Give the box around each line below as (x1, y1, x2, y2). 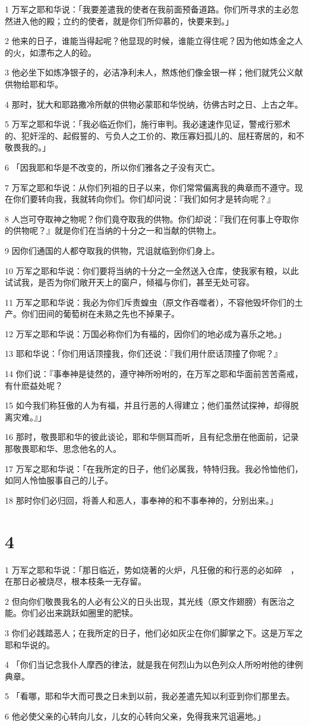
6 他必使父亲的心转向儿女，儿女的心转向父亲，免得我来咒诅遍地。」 (5, 709, 266, 722)
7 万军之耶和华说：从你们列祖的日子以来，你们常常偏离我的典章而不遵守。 (5, 181, 295, 193)
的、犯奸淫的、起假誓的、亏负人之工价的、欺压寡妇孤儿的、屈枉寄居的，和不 (5, 129, 304, 142)
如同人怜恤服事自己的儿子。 (5, 474, 113, 486)
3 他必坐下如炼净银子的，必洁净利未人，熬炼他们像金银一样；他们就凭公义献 (5, 66, 303, 78)
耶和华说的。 (5, 638, 55, 650)
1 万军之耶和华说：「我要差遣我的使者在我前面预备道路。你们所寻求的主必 (5, 3, 291, 15)
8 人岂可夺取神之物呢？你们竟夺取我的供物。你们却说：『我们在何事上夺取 (5, 212, 291, 225)
